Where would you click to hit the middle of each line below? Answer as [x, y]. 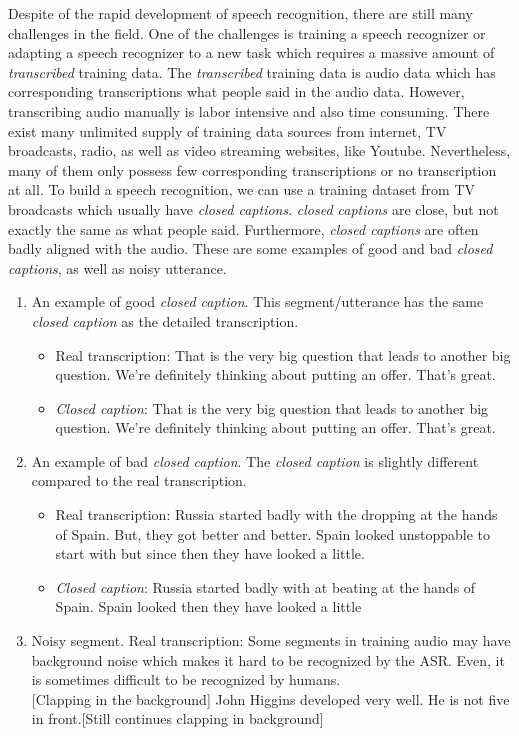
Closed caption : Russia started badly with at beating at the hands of [265, 586]
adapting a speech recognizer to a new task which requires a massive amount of [251, 52]
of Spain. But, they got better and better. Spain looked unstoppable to [273, 533]
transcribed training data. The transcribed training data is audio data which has [252, 71]
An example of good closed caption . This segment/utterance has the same [257, 301]
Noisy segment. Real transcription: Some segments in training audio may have [271, 640]
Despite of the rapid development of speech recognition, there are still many [240, 13]
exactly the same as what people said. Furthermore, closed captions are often [243, 228]
